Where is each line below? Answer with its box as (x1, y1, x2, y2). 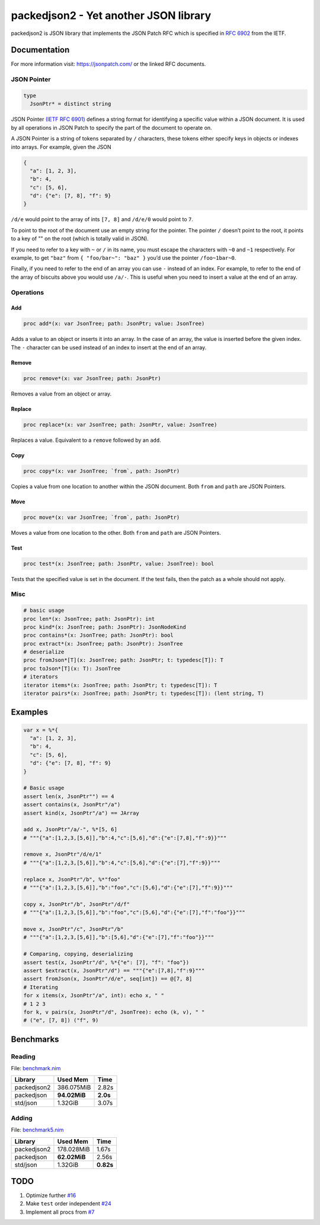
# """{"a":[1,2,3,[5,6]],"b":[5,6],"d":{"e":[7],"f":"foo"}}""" (23, 934, 215, 941)
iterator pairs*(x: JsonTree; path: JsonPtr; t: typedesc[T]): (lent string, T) (23, 690, 264, 697)
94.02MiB (57, 1091, 86, 1099)
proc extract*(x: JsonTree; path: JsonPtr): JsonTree (23, 640, 183, 647)
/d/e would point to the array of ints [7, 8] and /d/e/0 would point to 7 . (11, 216, 194, 223)
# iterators (23, 674, 59, 680)
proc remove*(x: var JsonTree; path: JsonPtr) (23, 375, 161, 382)
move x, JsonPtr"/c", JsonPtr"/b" (23, 926, 124, 932)
